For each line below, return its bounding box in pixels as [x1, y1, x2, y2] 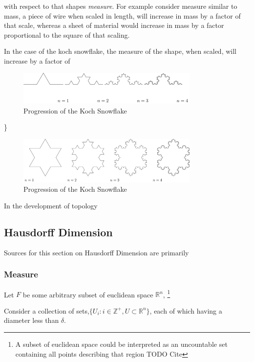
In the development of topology [4, 201, 98, 211]
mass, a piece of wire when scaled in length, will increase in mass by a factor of [4, 10, 241, 21]
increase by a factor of [4, 55, 70, 66]
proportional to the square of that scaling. [4, 29, 130, 40]
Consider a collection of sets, [4, 305, 89, 316]
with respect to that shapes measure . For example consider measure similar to [4, 1, 237, 11]
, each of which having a [149, 305, 222, 316]
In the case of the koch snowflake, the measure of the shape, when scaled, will [4, 46, 236, 56]
